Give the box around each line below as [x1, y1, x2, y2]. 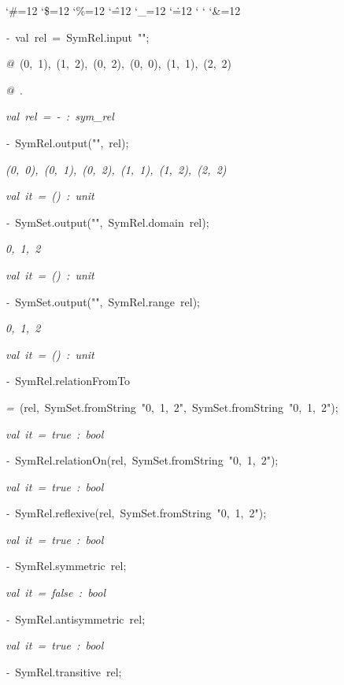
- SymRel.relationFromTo [6, 372, 131, 389]
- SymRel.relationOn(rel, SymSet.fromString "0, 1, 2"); [6, 452, 279, 468]
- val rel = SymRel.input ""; [6, 28, 150, 45]
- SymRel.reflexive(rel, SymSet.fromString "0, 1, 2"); [6, 505, 267, 521]
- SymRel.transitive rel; [6, 663, 122, 679]
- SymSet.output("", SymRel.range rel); [6, 293, 200, 309]
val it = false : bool [6, 584, 106, 601]
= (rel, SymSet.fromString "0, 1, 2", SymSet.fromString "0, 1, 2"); [6, 398, 338, 415]
